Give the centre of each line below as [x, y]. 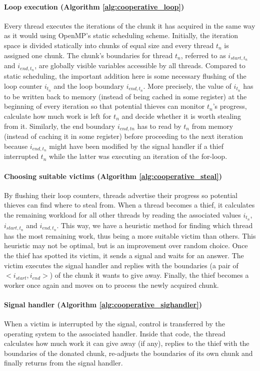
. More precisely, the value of [187, 85]
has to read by [159, 126]
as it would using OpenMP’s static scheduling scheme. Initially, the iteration [121, 35]
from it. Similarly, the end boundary [60, 126]
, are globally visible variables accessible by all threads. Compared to [140, 65]
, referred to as [203, 55]
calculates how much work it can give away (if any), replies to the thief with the [127, 343]
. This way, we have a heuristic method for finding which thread [155, 225]
